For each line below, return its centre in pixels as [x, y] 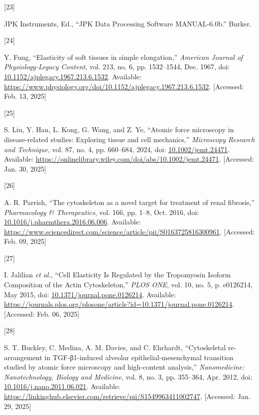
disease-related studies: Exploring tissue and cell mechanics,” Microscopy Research [129, 139]
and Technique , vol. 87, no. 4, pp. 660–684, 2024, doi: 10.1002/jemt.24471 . [117, 149]
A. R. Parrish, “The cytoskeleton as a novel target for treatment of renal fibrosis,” [129, 202]
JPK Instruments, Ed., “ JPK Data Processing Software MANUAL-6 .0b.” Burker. [128, 23]
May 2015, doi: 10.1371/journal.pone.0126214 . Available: [90, 294]
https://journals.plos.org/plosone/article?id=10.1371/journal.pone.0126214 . [119, 304]
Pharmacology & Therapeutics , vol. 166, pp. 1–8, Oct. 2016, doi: [102, 212]
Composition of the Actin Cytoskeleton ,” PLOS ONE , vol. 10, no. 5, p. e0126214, [128, 285]
